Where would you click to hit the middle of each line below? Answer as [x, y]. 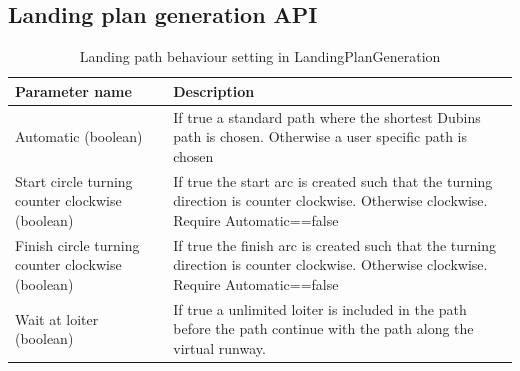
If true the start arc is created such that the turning [333, 180]
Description [214, 90]
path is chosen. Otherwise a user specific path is [320, 136]
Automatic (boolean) [79, 136]
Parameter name [73, 90]
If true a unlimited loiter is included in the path [320, 308]
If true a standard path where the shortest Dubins [327, 116]
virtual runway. [219, 347]
